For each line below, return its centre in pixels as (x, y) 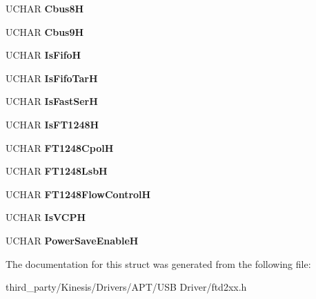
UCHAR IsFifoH (43, 55)
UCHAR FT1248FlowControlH (78, 194)
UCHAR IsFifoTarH (52, 78)
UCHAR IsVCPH (46, 217)
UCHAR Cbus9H (45, 31)
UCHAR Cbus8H (45, 8)
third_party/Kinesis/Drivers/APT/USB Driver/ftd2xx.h (126, 287)
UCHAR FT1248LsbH (57, 171)
